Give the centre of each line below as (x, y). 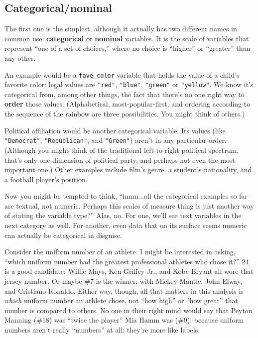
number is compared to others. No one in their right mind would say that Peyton (129, 310)
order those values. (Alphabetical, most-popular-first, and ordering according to (128, 104)
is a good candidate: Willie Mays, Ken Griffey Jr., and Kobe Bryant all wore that (129, 271)
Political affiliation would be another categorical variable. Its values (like (115, 130)
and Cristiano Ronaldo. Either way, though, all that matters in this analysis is (124, 290)
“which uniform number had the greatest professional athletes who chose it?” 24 (127, 261)
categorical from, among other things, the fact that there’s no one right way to (125, 94)
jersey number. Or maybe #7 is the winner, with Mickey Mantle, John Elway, (124, 281)
